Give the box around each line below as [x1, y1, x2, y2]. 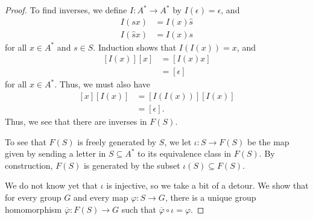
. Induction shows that [93, 40, 177, 53]
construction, [5, 159, 53, 171]
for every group [5, 190, 62, 203]
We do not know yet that [5, 179, 98, 192]
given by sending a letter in [5, 147, 106, 160]
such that [121, 203, 157, 215]
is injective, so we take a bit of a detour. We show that [106, 179, 309, 192]
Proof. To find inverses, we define [5, 4, 127, 16]
